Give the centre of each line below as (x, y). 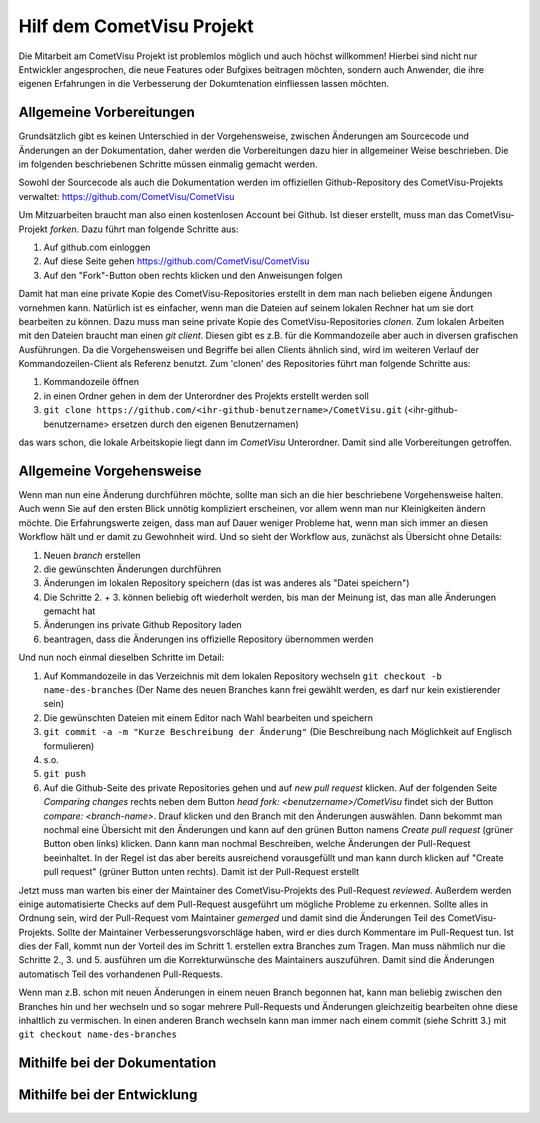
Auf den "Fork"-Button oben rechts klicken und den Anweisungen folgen (193, 275)
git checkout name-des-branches (97, 1034)
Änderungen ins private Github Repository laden (142, 625)
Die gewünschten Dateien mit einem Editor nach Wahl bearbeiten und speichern (208, 717)
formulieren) (69, 746)
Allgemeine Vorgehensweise (110, 470)
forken (63, 229)
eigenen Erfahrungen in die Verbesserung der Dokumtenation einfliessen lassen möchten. (204, 84)
